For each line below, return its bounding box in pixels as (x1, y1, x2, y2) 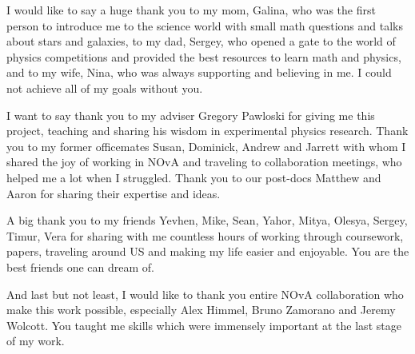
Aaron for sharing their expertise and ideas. (6, 185, 221, 201)
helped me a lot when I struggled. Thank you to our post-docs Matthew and (6, 169, 381, 185)
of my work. (6, 332, 65, 349)
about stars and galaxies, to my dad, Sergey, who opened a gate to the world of (6, 33, 396, 50)
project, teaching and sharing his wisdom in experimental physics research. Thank (6, 122, 409, 139)
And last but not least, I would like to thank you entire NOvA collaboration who (6, 285, 404, 302)
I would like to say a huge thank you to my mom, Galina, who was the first (6, 2, 376, 18)
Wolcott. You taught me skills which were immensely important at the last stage (6, 316, 401, 333)
